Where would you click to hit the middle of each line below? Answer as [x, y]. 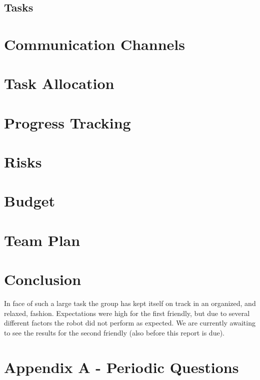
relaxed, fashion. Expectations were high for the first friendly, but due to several [127, 313]
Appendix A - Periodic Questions [121, 367]
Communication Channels [94, 44]
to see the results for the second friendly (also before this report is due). [114, 332]
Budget [30, 201]
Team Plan [42, 240]
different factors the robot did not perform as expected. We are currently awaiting [130, 323]
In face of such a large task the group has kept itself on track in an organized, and [130, 303]
